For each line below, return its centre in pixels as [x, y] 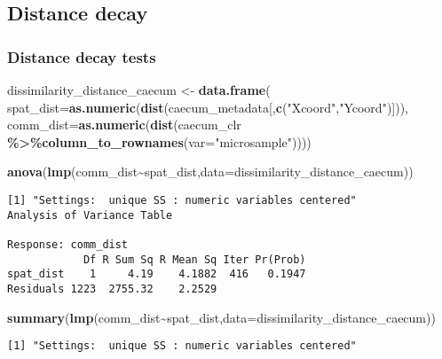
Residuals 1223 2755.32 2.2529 [112, 289]
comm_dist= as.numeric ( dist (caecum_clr [124, 125]
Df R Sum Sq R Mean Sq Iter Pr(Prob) [194, 259]
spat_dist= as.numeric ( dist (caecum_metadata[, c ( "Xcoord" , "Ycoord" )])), [208, 107]
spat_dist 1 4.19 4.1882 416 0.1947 [157, 274]
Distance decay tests [82, 56]
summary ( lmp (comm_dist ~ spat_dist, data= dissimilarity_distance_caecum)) [221, 317]
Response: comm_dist [68, 244]
